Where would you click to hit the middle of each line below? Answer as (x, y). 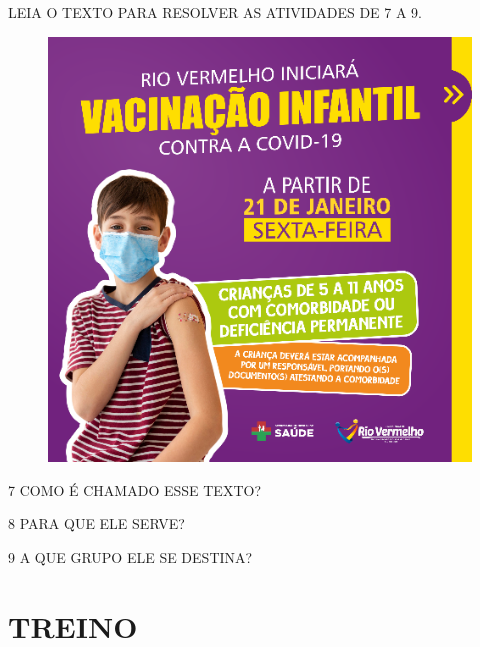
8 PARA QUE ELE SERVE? (96, 523)
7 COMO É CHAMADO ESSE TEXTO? (134, 489)
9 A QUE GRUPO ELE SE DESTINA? (130, 557)
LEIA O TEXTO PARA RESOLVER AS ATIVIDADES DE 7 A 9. (215, 12)
